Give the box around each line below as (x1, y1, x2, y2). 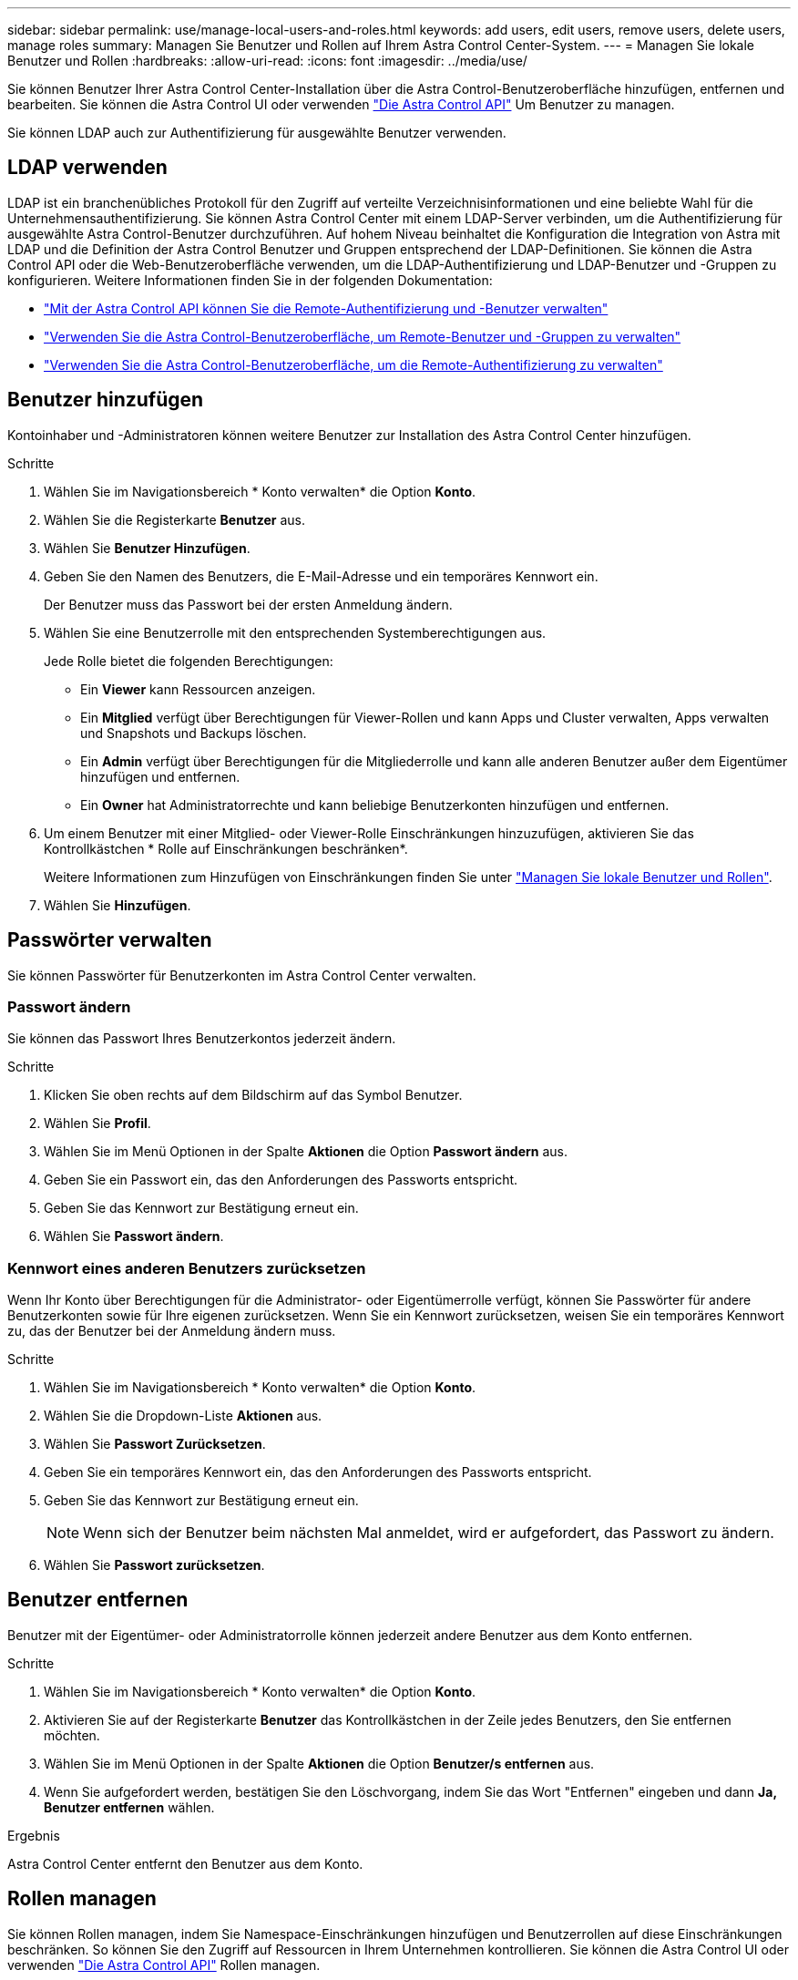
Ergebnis (7, 1827, 60, 1843)
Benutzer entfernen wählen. (44, 1799, 215, 1815)
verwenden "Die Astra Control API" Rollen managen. (7, 1956, 321, 1973)
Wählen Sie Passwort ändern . (44, 1228, 224, 1245)
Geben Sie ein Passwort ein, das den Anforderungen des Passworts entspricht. (44, 1172, 518, 1188)
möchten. (44, 1727, 100, 1743)
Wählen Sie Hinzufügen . (44, 897, 191, 913)
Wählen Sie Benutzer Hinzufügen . (44, 539, 251, 556)
